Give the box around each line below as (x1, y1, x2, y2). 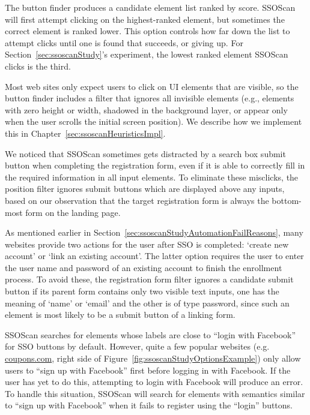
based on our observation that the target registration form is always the (5, 194, 269, 206)
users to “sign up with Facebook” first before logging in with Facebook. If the (5, 363, 291, 376)
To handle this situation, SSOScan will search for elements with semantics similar (5, 387, 305, 399)
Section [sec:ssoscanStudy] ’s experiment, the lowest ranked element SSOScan (5, 48, 288, 61)
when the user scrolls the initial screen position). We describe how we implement (5, 115, 302, 128)
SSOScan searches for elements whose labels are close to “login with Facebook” (5, 328, 296, 341)
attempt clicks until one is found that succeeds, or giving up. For (5, 36, 243, 49)
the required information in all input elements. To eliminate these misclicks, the (5, 170, 299, 183)
